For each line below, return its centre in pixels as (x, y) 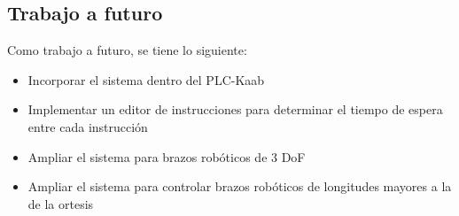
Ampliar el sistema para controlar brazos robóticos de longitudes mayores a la (240, 186)
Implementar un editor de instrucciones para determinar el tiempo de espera (235, 109)
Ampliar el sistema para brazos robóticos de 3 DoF (167, 156)
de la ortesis (61, 203)
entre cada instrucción (88, 126)
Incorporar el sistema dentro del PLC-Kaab (146, 79)
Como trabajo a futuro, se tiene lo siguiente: (127, 50)
